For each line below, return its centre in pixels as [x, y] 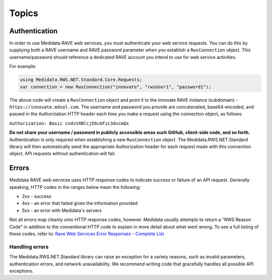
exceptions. [21, 271]
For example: [23, 66]
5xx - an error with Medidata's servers [62, 210]
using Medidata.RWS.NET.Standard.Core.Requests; [81, 80]
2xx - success [37, 196]
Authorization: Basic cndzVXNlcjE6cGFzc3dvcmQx [69, 123]
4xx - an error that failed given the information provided [80, 203]
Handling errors [29, 247]
